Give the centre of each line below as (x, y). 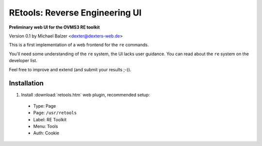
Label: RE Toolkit (50, 119)
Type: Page (45, 106)
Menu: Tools (46, 126)
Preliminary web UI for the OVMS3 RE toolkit (54, 27)
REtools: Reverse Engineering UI (75, 13)
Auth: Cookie (46, 133)
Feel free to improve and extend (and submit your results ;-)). (70, 69)
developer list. (23, 61)
